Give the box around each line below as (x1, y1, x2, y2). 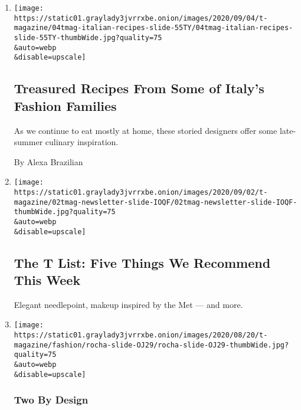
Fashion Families (14, 96, 117, 114)
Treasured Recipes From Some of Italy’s (14, 79, 264, 97)
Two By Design (14, 392, 89, 407)
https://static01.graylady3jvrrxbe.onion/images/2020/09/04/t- (14, 14, 268, 22)
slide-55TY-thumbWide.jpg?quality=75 (14, 33, 162, 42)
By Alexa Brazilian (14, 155, 83, 168)
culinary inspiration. (45, 136, 119, 148)
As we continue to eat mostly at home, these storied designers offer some (14, 124, 277, 136)
